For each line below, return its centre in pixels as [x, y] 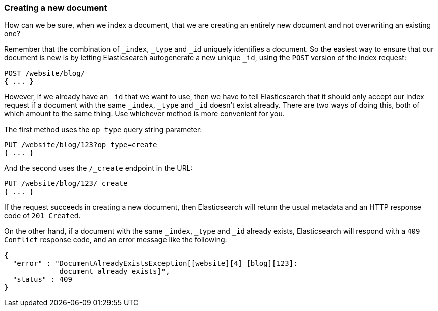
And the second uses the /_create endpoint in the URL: [98, 168]
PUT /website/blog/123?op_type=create [81, 145]
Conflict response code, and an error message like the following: [116, 240]
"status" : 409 [42, 279]
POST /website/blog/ [45, 73]
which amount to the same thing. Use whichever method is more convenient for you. [144, 114]
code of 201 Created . [42, 216]
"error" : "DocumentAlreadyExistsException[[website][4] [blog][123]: [155, 263]
